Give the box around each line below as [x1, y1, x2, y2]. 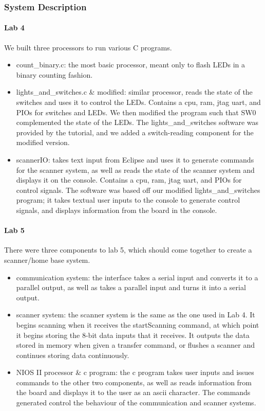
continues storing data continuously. [16, 349, 129, 360]
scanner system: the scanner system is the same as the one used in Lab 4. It [16, 309, 255, 320]
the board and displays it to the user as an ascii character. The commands [16, 387, 251, 398]
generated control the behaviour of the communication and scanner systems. [16, 397, 256, 408]
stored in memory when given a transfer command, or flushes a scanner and [16, 339, 255, 350]
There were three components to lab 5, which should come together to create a [4, 244, 252, 255]
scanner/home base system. [4, 254, 90, 265]
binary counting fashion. [16, 69, 93, 80]
